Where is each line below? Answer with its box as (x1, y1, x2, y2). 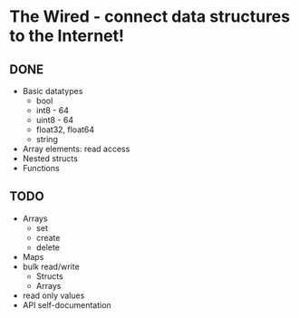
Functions (22, 163, 61, 173)
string (35, 134, 59, 144)
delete (35, 242, 61, 253)
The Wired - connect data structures (9, 6, 291, 27)
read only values (22, 290, 85, 301)
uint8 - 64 (35, 115, 74, 125)
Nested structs (22, 153, 79, 164)
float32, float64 (35, 124, 95, 135)
